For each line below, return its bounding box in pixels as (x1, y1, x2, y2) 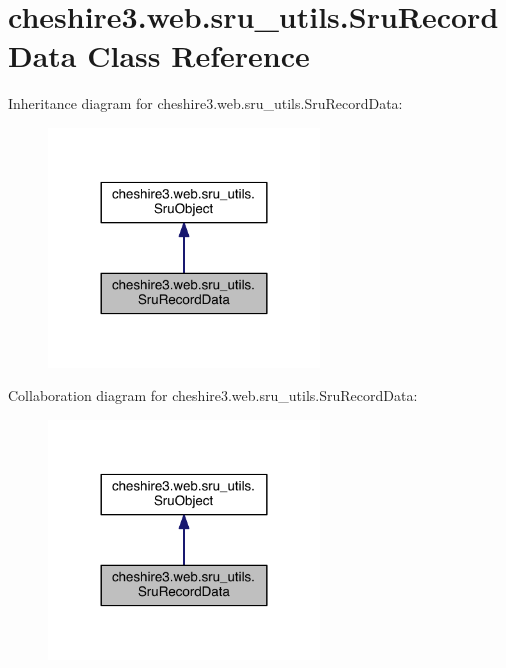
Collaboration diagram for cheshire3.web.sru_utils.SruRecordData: (8, 385, 418, 406)
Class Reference (87, 35, 310, 76)
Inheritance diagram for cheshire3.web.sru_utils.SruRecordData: (8, 93, 403, 114)
